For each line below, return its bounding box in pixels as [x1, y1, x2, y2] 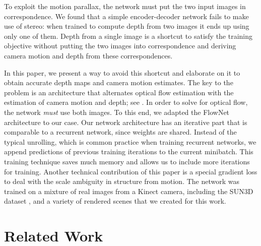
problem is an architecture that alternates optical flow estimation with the [4, 87, 234, 97]
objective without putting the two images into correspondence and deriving [4, 40, 236, 51]
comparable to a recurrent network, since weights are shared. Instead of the [4, 127, 237, 137]
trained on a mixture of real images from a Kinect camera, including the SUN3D [4, 186, 253, 196]
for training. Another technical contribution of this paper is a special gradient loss [4, 166, 257, 176]
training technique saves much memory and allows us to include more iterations [4, 156, 250, 166]
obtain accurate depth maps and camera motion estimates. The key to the [4, 77, 233, 88]
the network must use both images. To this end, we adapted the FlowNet [4, 106, 230, 117]
